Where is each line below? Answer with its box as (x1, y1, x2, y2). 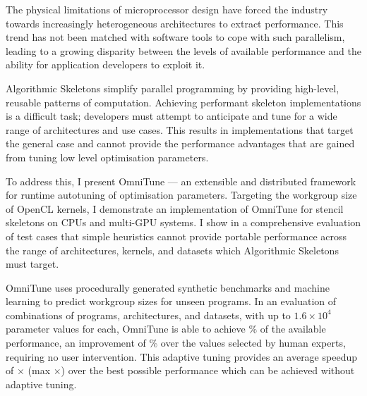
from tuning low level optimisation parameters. (6, 149, 209, 164)
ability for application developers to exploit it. (6, 57, 205, 72)
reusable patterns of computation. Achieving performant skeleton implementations (6, 94, 361, 109)
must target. (6, 256, 59, 271)
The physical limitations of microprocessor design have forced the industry (6, 2, 328, 16)
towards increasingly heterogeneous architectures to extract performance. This (6, 16, 344, 30)
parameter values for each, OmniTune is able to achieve (6, 321, 246, 336)
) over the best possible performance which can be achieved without (61, 363, 355, 378)
